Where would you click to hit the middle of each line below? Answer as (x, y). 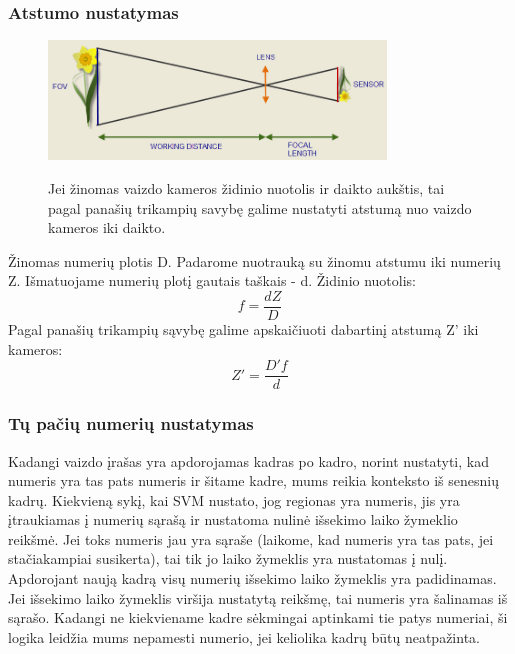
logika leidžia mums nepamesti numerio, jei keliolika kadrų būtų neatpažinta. (244, 636)
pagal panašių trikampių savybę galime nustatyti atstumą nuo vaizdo (260, 207)
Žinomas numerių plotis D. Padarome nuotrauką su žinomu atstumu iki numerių (254, 260)
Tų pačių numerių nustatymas (131, 423)
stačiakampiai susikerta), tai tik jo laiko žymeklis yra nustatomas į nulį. (228, 558)
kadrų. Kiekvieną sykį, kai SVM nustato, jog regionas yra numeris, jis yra (234, 499)
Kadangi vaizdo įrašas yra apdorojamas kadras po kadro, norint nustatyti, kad (248, 460)
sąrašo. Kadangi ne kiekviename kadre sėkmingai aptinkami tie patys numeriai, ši (258, 617)
